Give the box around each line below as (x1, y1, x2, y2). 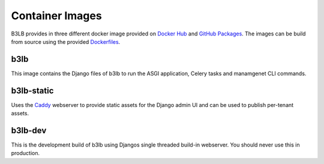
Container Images (11, 9, 102, 22)
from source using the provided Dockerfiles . (11, 38, 121, 45)
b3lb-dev (11, 125, 47, 135)
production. (11, 150, 40, 157)
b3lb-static (11, 85, 54, 96)
